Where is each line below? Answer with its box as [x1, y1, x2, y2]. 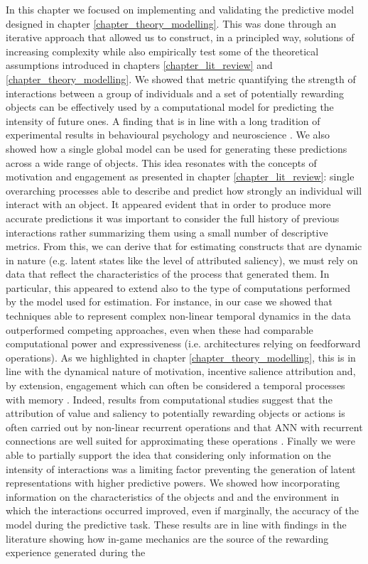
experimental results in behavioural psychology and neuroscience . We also [6, 127, 330, 142]
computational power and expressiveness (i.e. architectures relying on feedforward [6, 336, 361, 351]
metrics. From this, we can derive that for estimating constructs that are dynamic [6, 239, 362, 254]
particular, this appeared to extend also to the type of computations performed [6, 280, 351, 295]
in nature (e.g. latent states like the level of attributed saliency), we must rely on [6, 252, 358, 267]
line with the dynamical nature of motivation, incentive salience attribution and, [6, 364, 356, 379]
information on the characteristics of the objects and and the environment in [6, 489, 340, 504]
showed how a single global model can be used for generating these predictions [6, 141, 347, 156]
